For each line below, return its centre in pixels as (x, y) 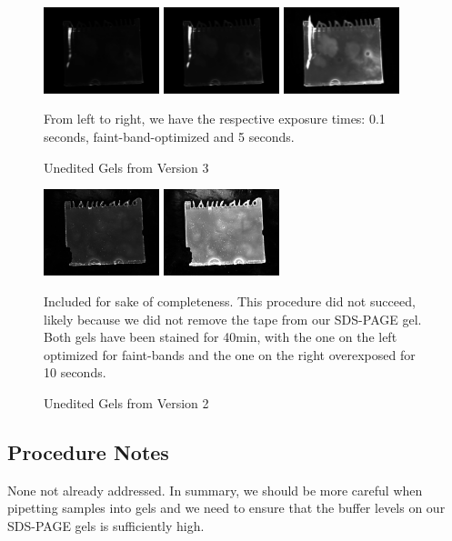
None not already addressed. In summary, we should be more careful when (215, 490)
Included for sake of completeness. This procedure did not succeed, (230, 301)
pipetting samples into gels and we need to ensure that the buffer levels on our (226, 508)
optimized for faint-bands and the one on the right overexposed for (230, 354)
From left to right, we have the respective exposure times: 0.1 (215, 119)
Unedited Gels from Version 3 (126, 167)
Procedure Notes (88, 451)
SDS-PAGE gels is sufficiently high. (106, 525)
